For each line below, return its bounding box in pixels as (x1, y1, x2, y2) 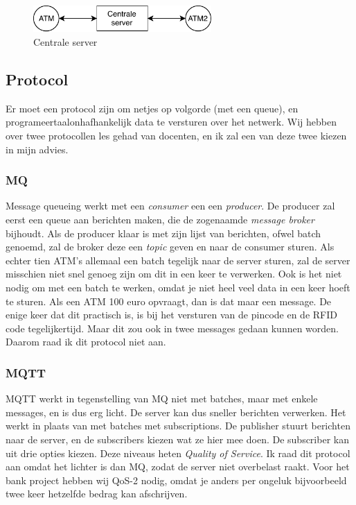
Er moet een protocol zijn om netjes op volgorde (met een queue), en (6, 101, 299, 115)
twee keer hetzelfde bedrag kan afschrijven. (6, 486, 188, 501)
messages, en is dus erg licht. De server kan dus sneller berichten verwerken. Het (6, 404, 346, 419)
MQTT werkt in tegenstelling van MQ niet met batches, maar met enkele (6, 391, 318, 406)
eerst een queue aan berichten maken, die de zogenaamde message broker (6, 212, 314, 226)
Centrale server (33, 34, 98, 49)
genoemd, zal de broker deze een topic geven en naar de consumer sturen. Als (6, 239, 335, 254)
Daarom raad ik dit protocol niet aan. (6, 334, 166, 349)
